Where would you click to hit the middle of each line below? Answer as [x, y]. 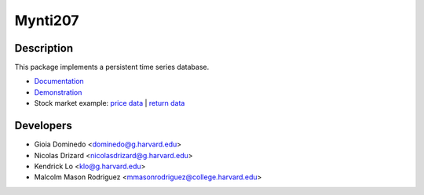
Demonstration [58, 92]
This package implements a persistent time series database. [112, 67]
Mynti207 [47, 20]
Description [44, 48]
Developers [43, 126]
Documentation [59, 81]
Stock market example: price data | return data [110, 103]
